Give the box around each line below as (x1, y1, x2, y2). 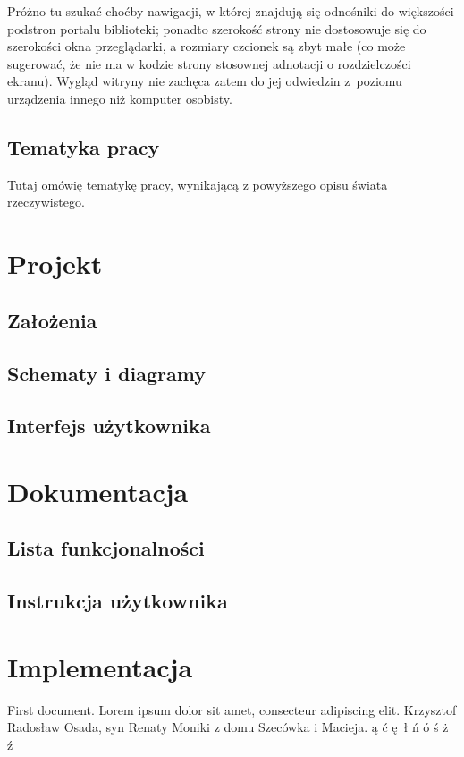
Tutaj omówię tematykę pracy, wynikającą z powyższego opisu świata (7, 174, 388, 193)
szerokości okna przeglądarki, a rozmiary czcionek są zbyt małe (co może (7, 37, 406, 55)
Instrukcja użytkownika (7, 587, 228, 615)
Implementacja (7, 648, 193, 685)
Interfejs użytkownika (7, 412, 211, 439)
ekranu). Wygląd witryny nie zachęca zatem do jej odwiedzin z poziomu (7, 72, 402, 90)
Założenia (7, 306, 97, 334)
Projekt (7, 245, 103, 282)
